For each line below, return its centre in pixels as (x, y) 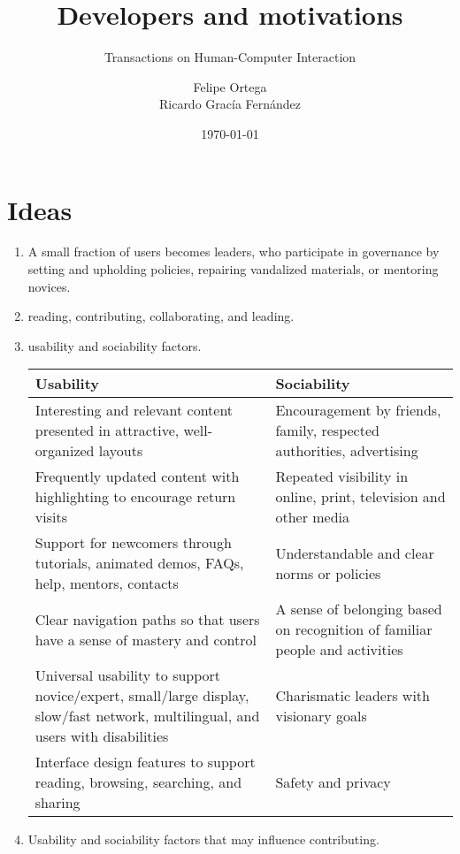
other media (313, 517)
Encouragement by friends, (358, 410)
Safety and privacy (333, 782)
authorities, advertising (347, 451)
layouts (121, 451)
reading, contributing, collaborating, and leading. (161, 316)
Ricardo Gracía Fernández (230, 104)
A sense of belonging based (359, 609)
